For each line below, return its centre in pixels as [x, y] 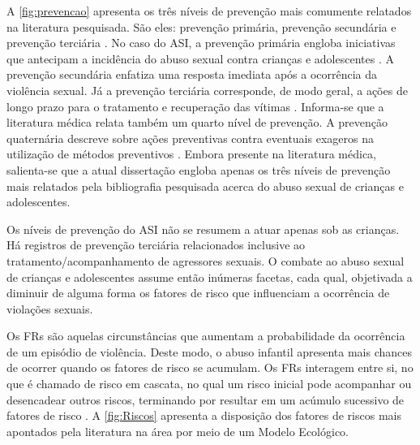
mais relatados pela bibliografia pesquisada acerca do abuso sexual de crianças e [205, 186]
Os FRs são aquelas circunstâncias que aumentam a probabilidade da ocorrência [206, 336]
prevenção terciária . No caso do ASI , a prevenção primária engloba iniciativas [201, 43]
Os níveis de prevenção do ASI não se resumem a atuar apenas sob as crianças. [203, 229]
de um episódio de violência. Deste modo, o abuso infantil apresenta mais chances [209, 351]
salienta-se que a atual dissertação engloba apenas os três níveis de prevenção [199, 169]
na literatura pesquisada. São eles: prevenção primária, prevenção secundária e [201, 26]
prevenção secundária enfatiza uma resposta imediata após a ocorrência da [192, 74]
